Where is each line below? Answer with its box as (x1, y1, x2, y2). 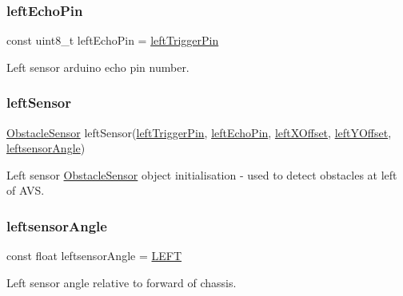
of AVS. (6, 182, 45, 199)
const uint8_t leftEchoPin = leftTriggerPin (6, 32, 219, 49)
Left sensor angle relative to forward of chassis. (6, 274, 237, 290)
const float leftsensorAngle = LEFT (6, 247, 182, 264)
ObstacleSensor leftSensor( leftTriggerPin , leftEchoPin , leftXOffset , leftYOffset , (6, 124, 392, 140)
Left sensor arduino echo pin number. (6, 58, 190, 75)
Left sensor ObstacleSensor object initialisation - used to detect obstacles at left (6, 166, 397, 183)
